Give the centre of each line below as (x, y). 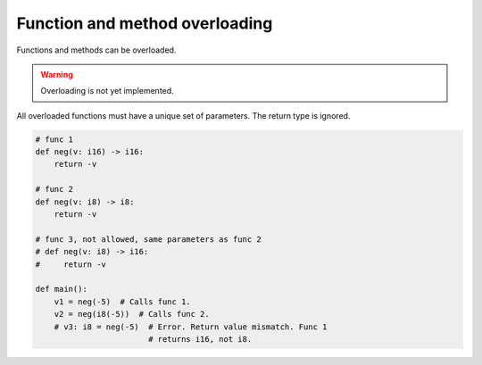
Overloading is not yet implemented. (107, 91)
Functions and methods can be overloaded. (96, 50)
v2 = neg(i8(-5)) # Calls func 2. (132, 314)
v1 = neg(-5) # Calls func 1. (122, 302)
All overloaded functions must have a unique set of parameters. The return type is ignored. (183, 115)
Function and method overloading (145, 23)
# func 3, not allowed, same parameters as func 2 (149, 239)
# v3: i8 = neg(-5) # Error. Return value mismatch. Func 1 (191, 327)
